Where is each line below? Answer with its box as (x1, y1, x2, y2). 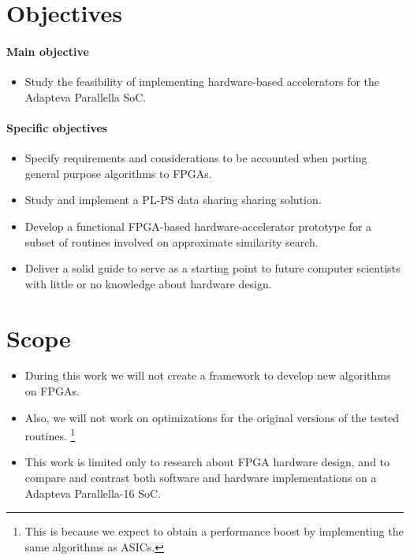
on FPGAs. (24, 383, 80, 399)
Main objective (6, 43, 89, 59)
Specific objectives (6, 119, 108, 135)
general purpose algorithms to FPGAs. (24, 165, 212, 181)
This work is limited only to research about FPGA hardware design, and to (24, 454, 390, 470)
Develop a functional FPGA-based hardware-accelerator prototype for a (24, 217, 372, 234)
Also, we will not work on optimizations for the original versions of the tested (24, 409, 399, 425)
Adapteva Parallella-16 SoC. (24, 484, 161, 501)
